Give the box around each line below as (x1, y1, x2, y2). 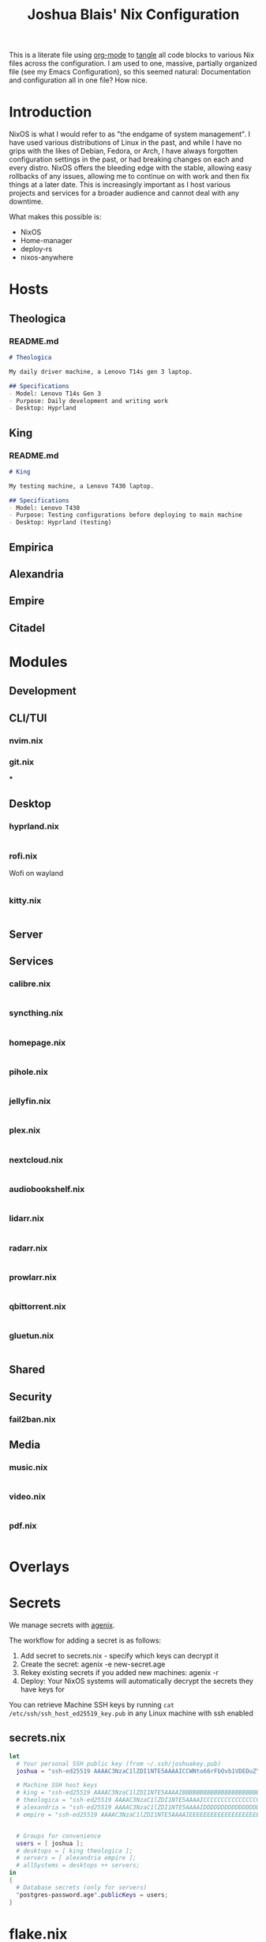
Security (9, 1390, 52, 1403)
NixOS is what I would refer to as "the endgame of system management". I (9, 129, 251, 139)
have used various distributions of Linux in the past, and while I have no (9, 138, 242, 147)
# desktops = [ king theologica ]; (16, 1847, 133, 1855)
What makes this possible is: (9, 212, 102, 222)
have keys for (20, 1685, 66, 1694)
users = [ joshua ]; (16, 1839, 84, 1847)
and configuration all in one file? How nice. (9, 75, 148, 85)
